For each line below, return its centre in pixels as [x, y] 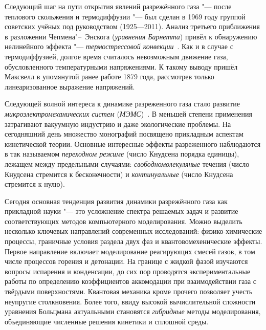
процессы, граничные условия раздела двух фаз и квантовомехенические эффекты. [134, 241]
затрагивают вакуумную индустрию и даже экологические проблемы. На [118, 124]
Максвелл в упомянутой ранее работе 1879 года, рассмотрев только [109, 76]
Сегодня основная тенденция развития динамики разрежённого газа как [116, 201]
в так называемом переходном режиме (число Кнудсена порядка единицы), [122, 154]
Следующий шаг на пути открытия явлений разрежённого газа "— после [118, 6]
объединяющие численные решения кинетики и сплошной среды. [107, 321]
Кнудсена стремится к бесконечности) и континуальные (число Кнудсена [119, 174]
